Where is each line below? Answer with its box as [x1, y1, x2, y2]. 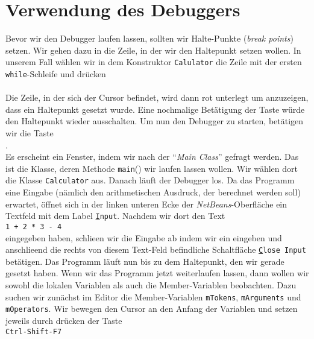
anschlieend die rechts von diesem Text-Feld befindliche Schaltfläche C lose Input [5, 243, 306, 256]
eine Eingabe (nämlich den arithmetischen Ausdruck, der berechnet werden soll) [5, 186, 301, 198]
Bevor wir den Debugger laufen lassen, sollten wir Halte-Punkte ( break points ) [5, 32, 294, 45]
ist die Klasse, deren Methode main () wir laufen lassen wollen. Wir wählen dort [5, 162, 298, 174]
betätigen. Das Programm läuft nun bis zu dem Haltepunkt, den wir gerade [5, 255, 284, 267]
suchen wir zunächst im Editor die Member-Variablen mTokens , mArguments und [5, 290, 301, 303]
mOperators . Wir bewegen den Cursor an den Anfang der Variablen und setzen [5, 302, 298, 315]
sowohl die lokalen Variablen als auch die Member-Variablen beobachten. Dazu [5, 279, 297, 291]
